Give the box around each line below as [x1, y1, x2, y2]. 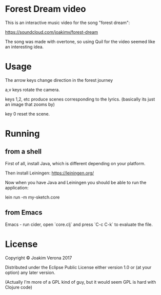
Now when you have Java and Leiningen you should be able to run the [5, 179, 146, 185]
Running [5, 128, 40, 139]
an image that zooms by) [5, 101, 55, 107]
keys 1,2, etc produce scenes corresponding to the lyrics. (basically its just [5, 96, 155, 102]
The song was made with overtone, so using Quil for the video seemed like [5, 38, 155, 45]
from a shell [5, 147, 42, 156]
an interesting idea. [5, 44, 44, 49]
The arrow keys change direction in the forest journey [5, 77, 113, 83]
